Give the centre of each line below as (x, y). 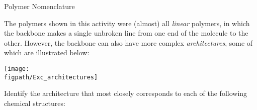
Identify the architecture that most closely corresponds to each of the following (126, 93)
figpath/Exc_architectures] (51, 77)
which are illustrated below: (47, 52)
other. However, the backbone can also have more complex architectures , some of (128, 42)
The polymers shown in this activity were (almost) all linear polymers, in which (127, 23)
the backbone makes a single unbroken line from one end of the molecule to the (126, 33)
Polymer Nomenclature (39, 6)
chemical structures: (35, 103)
